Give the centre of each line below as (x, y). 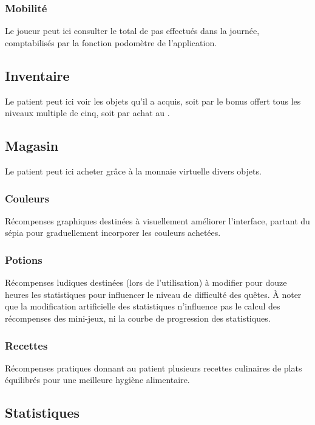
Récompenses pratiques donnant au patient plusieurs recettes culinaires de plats (154, 368)
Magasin (32, 146)
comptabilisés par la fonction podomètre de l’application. (111, 42)
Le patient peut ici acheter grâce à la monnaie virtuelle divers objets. (133, 171)
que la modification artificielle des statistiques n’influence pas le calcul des (143, 306)
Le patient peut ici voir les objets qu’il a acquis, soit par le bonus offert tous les (153, 101)
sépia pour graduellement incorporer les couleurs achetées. (113, 233)
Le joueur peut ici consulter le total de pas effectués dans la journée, (132, 31)
